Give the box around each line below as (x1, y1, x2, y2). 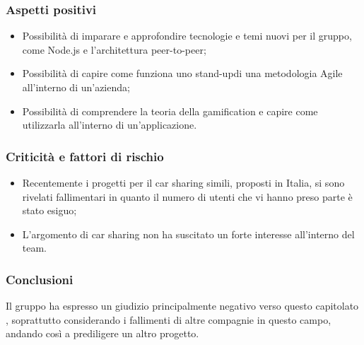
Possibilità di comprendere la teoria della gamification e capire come (22, 103, 318, 118)
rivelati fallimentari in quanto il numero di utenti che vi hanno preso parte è (22, 189, 353, 204)
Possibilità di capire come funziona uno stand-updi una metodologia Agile (22, 66, 343, 81)
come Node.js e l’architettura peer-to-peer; (22, 42, 206, 57)
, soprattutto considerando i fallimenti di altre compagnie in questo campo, (6, 312, 331, 327)
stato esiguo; (22, 203, 77, 218)
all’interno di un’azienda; (22, 80, 130, 94)
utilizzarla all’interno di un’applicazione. (22, 117, 197, 132)
